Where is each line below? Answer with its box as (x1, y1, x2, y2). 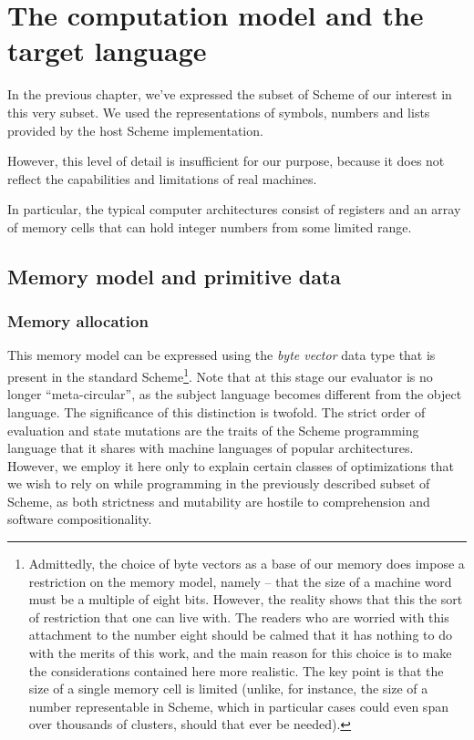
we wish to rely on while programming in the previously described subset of (7, 474, 430, 493)
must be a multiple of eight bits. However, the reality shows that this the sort (28, 590, 463, 609)
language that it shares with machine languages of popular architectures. (7, 438, 414, 457)
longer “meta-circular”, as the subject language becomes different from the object (7, 385, 462, 404)
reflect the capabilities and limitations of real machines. (7, 169, 317, 188)
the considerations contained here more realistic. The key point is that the (28, 661, 444, 680)
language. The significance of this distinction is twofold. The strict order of (7, 402, 426, 421)
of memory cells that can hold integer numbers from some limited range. (7, 217, 412, 236)
